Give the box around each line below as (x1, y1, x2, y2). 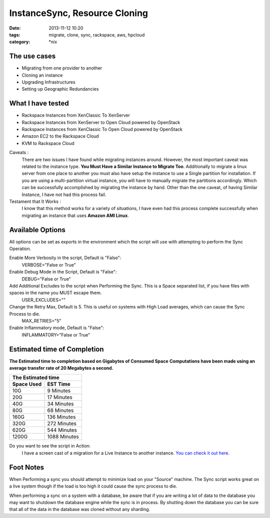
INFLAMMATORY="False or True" (21, 331, 90, 337)
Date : (9, 25, 21, 31)
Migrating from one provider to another (21, 65, 102, 71)
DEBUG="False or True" (21, 275, 71, 282)
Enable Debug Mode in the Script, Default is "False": (9, 269, 117, 275)
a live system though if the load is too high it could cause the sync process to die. (9, 483, 177, 489)
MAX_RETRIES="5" (21, 317, 61, 323)
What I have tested (9, 99, 69, 107)
